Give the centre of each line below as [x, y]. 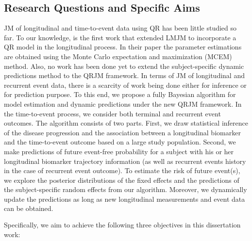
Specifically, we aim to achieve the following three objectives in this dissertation [122, 225]
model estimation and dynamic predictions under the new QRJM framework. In [123, 104]
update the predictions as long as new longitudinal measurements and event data [125, 199]
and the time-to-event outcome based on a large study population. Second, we [120, 142]
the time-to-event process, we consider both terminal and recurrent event [112, 113]
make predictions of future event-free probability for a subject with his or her [119, 151]
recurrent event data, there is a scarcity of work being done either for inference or [125, 85]
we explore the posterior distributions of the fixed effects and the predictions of [122, 180]
